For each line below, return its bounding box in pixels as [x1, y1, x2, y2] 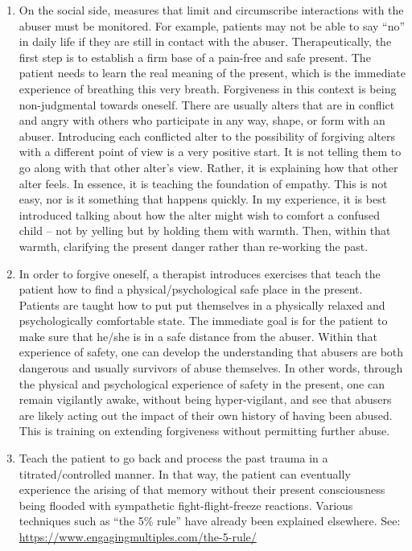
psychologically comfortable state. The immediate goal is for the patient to [19, 312, 388, 329]
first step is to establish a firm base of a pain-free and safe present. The [19, 48, 371, 65]
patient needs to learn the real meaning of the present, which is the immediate [19, 64, 406, 81]
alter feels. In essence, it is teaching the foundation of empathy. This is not [19, 175, 388, 191]
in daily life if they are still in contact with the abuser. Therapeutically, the [19, 33, 392, 50]
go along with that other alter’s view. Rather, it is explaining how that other [19, 158, 398, 175]
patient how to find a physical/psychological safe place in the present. [19, 281, 363, 298]
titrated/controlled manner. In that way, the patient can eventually [19, 465, 351, 482]
